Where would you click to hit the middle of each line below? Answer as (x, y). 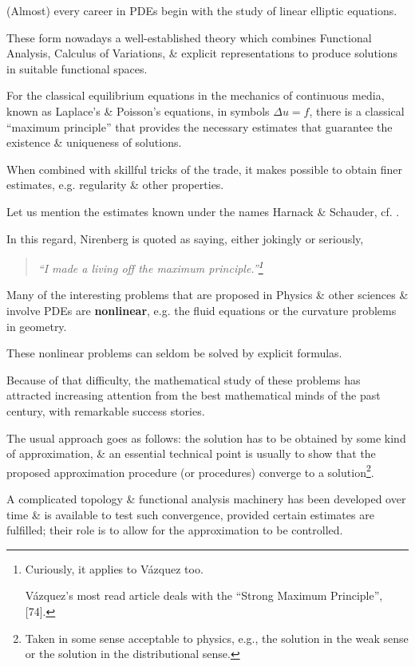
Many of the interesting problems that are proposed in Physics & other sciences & (207, 295)
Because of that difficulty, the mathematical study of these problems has (184, 379)
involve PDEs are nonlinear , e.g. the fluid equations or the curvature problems (202, 310)
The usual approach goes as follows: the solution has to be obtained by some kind (206, 437)
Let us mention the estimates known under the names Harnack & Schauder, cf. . (203, 211)
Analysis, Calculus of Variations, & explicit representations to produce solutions (202, 53)
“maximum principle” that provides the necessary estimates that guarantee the (200, 126)
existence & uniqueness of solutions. (94, 142)
